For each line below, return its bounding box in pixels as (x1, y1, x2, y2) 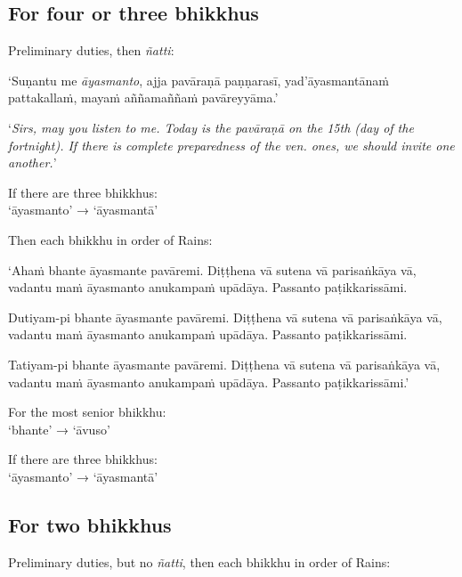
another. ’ (8, 153, 57, 172)
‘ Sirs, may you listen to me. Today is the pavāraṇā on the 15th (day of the (8, 118, 414, 136)
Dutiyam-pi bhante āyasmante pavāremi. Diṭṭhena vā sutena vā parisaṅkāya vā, (8, 307, 442, 326)
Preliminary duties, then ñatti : (8, 41, 174, 60)
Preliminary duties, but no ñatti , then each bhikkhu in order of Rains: (8, 552, 391, 571)
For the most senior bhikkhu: (8, 402, 166, 421)
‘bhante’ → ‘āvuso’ (8, 419, 110, 438)
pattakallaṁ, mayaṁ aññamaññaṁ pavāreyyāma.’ (8, 88, 279, 107)
